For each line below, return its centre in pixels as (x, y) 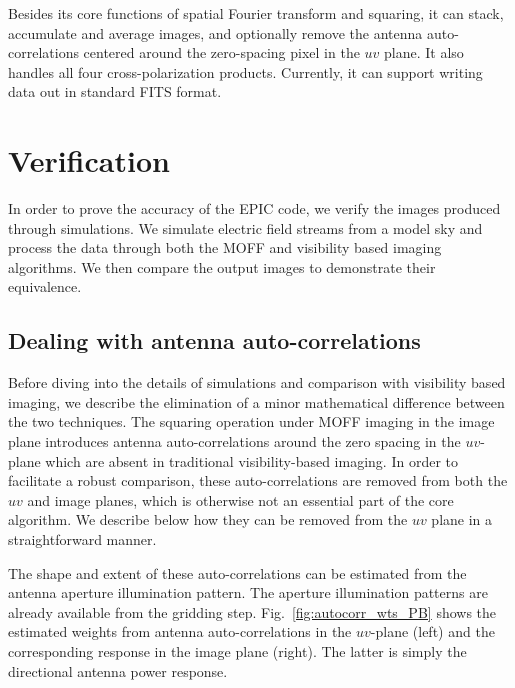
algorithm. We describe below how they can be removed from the (208, 519)
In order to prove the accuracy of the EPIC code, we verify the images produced (254, 208)
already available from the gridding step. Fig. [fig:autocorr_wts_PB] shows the (252, 611)
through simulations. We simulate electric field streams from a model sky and (245, 227)
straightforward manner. (82, 539)
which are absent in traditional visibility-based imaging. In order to (251, 460)
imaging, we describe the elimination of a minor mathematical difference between (256, 401)
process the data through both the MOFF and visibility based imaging (225, 247)
